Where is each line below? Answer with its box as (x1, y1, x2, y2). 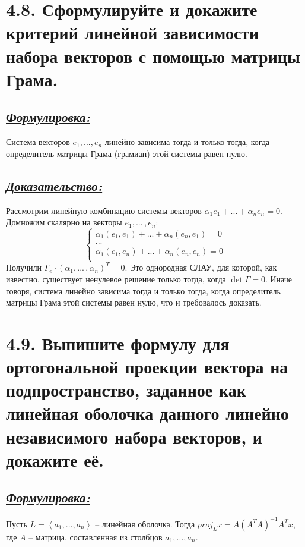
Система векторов (6, 136, 70, 148)
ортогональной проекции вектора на (6, 354, 288, 379)
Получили (6, 261, 42, 273)
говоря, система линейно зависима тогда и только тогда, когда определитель (6, 284, 281, 297)
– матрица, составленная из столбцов (28, 530, 163, 543)
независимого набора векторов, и (6, 424, 262, 448)
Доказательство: (6, 176, 103, 194)
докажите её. (6, 447, 104, 471)
